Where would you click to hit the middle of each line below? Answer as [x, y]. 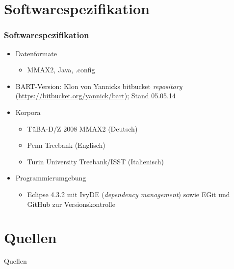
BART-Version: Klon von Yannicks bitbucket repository [99, 86]
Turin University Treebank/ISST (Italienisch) [95, 161]
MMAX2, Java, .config [61, 70]
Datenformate [36, 53]
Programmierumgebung [51, 178]
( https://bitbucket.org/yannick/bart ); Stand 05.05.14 [95, 96]
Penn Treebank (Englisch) [66, 145]
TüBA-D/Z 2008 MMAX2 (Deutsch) [82, 128]
